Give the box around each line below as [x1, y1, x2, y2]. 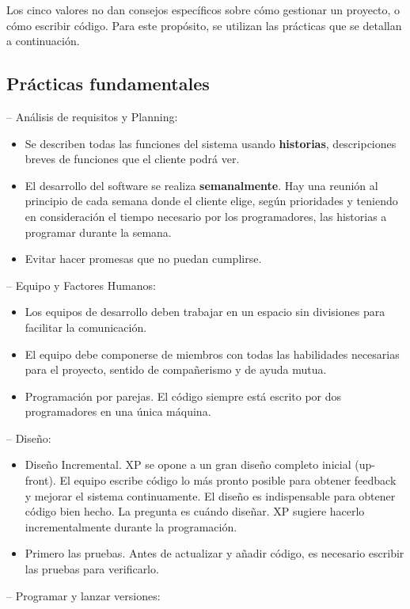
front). [25, 472, 56, 489]
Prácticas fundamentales [6, 71, 210, 96]
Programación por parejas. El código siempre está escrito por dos [25, 387, 342, 404]
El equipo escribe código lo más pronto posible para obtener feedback [59, 472, 397, 489]
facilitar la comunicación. [25, 318, 147, 335]
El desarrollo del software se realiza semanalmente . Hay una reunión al [25, 177, 378, 193]
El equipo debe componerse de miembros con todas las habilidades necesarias [25, 345, 400, 362]
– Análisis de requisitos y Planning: [6, 108, 178, 124]
